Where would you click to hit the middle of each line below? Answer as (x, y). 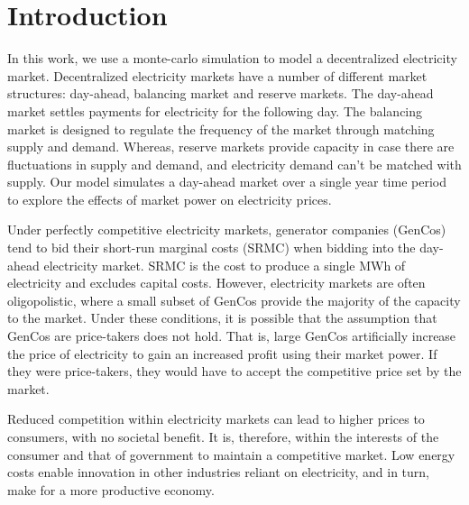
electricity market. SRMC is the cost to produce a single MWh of (225, 265)
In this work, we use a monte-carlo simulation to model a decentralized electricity (232, 58)
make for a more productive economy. (111, 489)
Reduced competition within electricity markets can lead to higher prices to (216, 419)
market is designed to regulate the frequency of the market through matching (221, 129)
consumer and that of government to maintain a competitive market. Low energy (231, 454)
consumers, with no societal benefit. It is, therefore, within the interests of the (223, 436)
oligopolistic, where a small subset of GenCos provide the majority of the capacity (234, 300)
